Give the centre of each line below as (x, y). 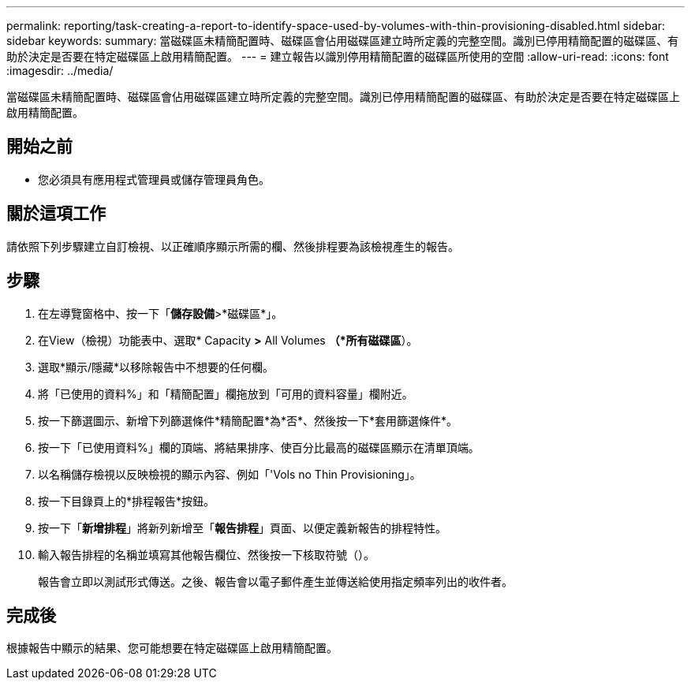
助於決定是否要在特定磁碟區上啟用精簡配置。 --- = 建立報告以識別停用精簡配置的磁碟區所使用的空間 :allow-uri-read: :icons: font (338, 56)
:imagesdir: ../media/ (60, 71)
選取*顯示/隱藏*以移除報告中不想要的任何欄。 (156, 367)
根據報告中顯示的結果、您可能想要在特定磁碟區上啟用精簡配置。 (172, 648)
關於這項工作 (56, 214)
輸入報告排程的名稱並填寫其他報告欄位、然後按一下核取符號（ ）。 (206, 554)
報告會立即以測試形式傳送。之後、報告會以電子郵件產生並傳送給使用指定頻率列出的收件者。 (275, 581)
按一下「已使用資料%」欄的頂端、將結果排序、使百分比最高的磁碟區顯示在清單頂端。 (259, 447)
